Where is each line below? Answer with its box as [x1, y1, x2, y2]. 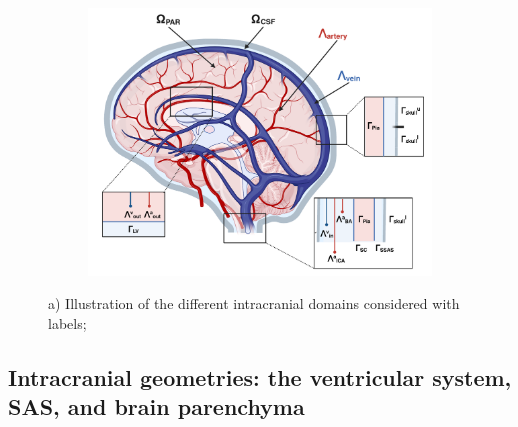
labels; [48, 312, 87, 333]
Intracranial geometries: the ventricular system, [8, 361, 512, 392]
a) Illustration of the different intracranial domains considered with [48, 293, 460, 314]
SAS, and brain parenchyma [8, 391, 305, 422]
